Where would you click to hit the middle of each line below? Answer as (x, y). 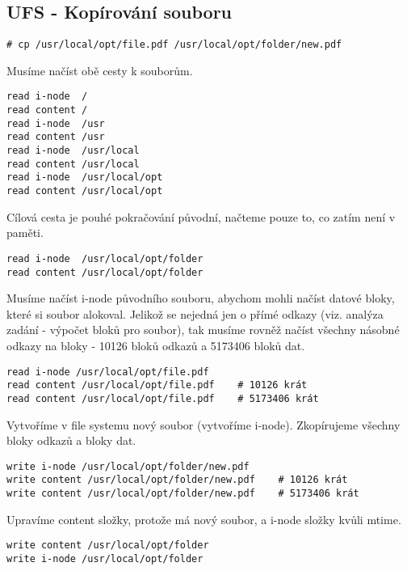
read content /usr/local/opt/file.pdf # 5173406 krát (163, 398)
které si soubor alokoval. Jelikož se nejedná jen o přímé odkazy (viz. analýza (195, 313)
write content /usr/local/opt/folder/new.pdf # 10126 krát (177, 480)
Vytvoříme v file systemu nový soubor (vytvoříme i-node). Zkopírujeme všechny (203, 424)
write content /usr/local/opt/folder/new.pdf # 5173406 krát (183, 494)
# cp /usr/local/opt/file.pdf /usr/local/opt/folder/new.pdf (174, 45)
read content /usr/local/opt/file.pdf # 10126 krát (157, 385)
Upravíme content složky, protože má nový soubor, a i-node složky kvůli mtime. (204, 519)
